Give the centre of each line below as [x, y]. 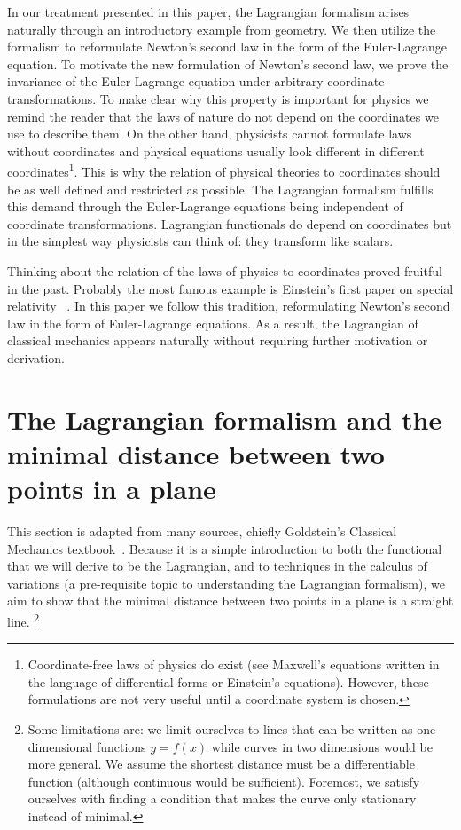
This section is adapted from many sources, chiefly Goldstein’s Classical [202, 531]
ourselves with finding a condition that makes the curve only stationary [222, 798]
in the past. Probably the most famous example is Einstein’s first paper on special [230, 288]
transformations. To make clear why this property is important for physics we [218, 98]
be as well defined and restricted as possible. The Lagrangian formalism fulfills [220, 189]
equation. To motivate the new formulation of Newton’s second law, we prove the [228, 63]
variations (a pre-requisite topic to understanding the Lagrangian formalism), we [226, 583]
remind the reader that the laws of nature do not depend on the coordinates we [223, 116]
